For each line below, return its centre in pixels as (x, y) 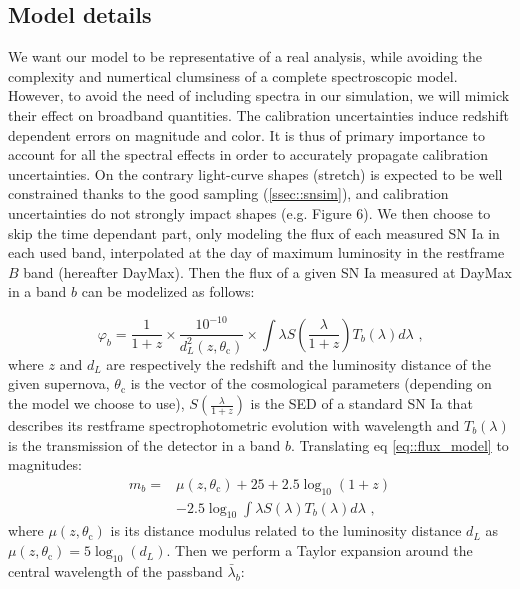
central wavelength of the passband (115, 570)
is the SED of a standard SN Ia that (361, 403)
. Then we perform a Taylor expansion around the (319, 550)
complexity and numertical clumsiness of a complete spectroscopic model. (233, 75)
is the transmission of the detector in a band (144, 444)
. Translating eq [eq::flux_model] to (399, 444)
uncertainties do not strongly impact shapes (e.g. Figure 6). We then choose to (249, 212)
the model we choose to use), (96, 403)
